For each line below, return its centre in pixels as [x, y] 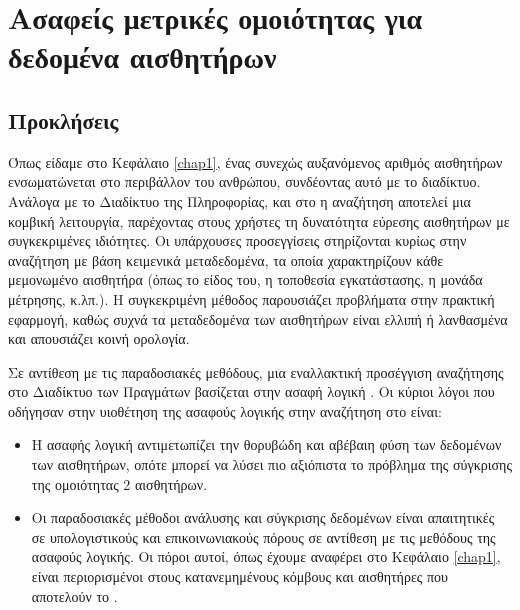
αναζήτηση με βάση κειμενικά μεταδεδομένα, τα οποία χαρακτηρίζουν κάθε [226, 259]
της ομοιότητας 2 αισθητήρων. [119, 483]
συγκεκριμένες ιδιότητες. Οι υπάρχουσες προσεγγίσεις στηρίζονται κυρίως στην [237, 240]
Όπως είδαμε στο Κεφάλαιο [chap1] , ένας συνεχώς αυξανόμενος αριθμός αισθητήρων [255, 161]
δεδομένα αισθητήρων [142, 56]
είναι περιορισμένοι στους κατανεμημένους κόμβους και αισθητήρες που [240, 576]
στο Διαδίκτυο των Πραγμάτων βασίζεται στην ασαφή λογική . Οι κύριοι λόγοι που [251, 391]
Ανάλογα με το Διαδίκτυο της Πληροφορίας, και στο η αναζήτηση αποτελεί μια [239, 200]
